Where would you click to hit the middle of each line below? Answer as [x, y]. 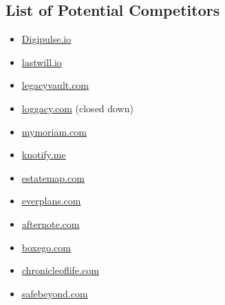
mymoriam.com [54, 131]
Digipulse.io [46, 39]
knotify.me [44, 155]
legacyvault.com [55, 85]
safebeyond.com [55, 293]
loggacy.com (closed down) [78, 108]
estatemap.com [53, 177]
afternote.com [51, 223]
